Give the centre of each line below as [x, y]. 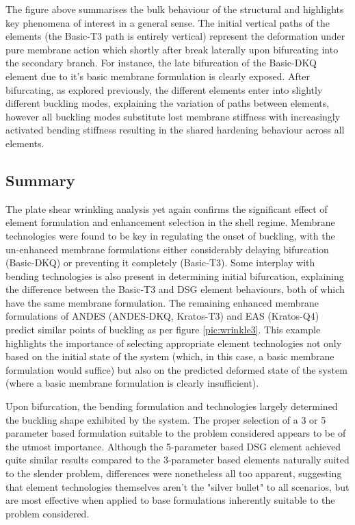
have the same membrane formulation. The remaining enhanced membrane [162, 302]
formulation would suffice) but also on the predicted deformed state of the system [176, 369]
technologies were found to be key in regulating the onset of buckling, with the [170, 235]
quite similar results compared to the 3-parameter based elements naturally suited [177, 460]
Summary [40, 180]
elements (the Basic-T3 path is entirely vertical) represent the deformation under [175, 36]
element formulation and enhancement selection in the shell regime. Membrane [170, 222]
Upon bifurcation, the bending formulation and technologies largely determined [172, 406]
